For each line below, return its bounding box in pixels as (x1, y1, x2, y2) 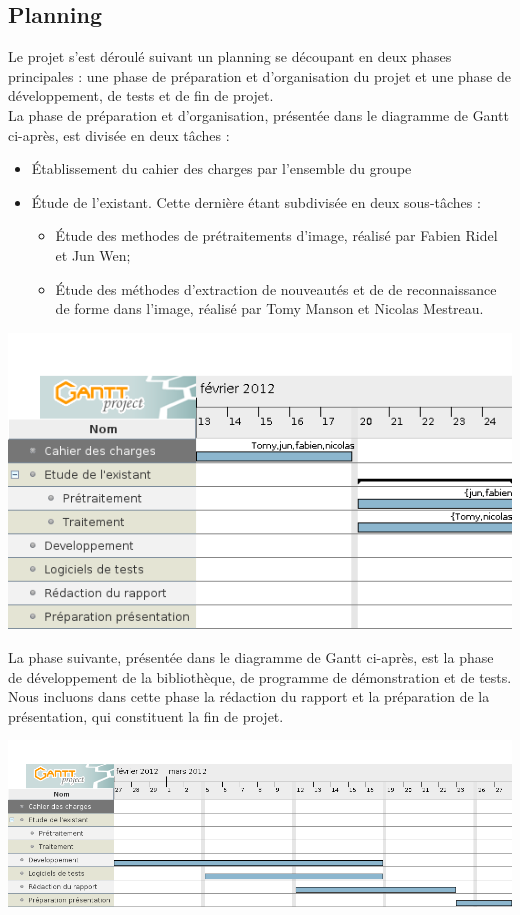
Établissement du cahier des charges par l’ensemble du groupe (31, 158, 412, 179)
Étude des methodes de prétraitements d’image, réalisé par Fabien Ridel (55, 225, 498, 246)
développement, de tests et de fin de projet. (8, 85, 274, 106)
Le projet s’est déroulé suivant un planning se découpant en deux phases (8, 46, 452, 67)
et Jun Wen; (55, 244, 131, 265)
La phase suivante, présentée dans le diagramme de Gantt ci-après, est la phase (8, 647, 494, 668)
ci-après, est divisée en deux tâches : (8, 124, 230, 145)
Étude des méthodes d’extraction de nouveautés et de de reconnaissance (55, 278, 497, 299)
